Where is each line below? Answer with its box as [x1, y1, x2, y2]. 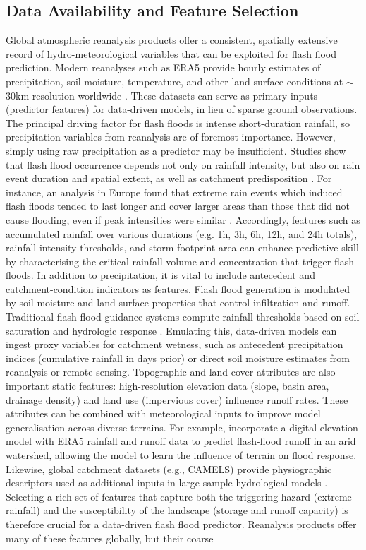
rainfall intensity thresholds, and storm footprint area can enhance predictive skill [6, 240, 359, 255]
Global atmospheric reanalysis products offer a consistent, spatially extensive [6, 32, 338, 47]
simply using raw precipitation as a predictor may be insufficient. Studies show [6, 143, 346, 157]
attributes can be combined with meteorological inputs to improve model [6, 406, 321, 421]
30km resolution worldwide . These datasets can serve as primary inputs [6, 88, 318, 102]
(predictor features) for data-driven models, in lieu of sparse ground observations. [6, 102, 358, 116]
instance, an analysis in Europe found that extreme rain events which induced [6, 184, 343, 199]
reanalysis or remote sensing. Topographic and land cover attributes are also [6, 364, 336, 379]
